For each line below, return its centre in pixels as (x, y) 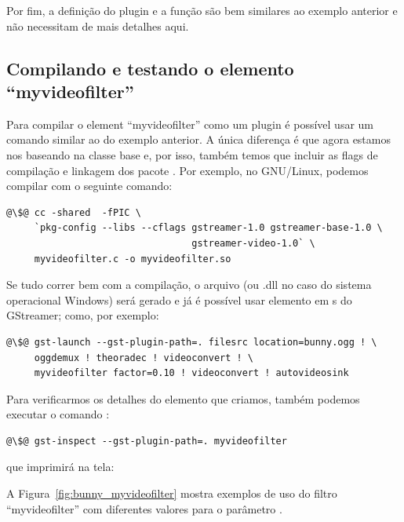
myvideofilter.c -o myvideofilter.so (133, 259)
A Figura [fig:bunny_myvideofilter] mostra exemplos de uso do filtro (172, 493)
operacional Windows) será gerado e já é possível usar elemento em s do (179, 299)
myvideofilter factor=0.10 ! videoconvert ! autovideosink (191, 373)
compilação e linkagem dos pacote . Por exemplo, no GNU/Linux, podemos (187, 170)
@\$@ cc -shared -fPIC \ (74, 212)
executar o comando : (58, 414)
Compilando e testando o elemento (150, 68)
